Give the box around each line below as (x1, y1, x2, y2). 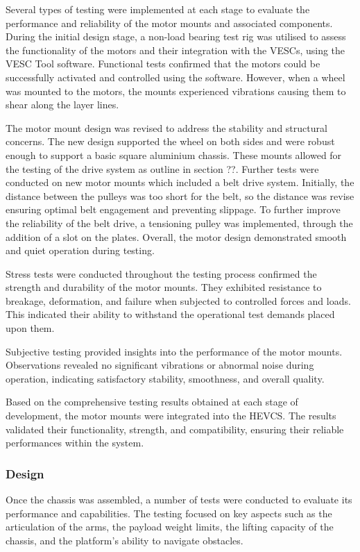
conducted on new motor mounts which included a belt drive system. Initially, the (6, 175, 354, 190)
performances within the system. (6, 435, 144, 450)
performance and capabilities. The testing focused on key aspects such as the (6, 505, 332, 520)
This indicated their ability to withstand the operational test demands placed (6, 307, 335, 321)
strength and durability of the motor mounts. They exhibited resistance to (6, 280, 322, 294)
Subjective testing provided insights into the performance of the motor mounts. (6, 344, 343, 358)
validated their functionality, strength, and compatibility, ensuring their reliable (6, 421, 344, 436)
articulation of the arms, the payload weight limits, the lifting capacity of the (6, 519, 334, 534)
